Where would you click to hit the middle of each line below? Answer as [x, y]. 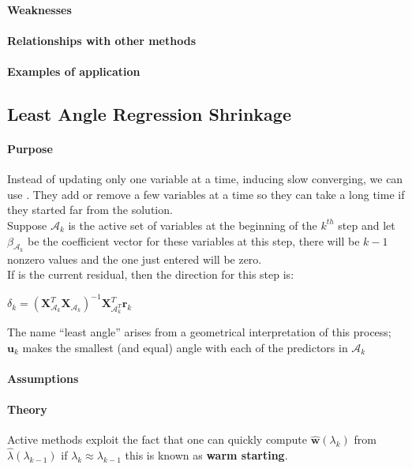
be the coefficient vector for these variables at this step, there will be [193, 240]
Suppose [27, 225]
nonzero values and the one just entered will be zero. [135, 259]
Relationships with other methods [101, 40]
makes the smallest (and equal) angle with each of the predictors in [185, 347]
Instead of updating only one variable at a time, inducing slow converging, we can [205, 179]
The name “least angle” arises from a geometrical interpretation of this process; [199, 332]
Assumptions [43, 378]
